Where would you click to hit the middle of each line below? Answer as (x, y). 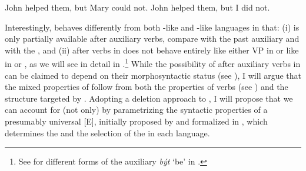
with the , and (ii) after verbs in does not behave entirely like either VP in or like (152, 50)
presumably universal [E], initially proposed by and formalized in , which (136, 121)
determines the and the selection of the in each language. (107, 133)
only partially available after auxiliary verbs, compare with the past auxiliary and (152, 38)
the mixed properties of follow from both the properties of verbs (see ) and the (147, 87)
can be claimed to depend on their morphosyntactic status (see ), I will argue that (153, 75)
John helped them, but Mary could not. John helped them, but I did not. (137, 7)
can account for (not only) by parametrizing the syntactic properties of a (136, 110)
